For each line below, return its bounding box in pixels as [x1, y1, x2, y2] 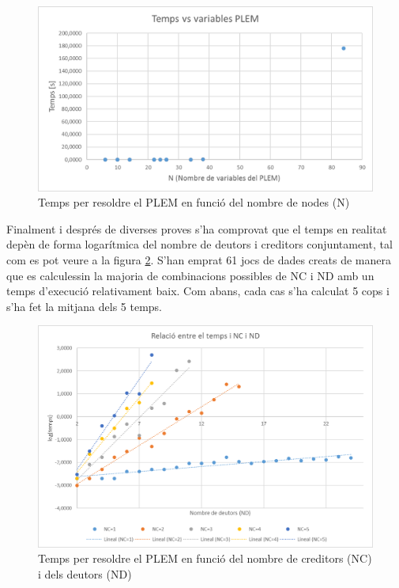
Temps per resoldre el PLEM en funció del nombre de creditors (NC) [38, 550, 372, 567]
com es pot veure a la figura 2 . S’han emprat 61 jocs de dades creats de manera [6, 251, 391, 267]
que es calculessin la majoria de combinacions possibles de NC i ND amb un [6, 267, 375, 283]
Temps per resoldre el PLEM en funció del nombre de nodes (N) [38, 194, 350, 211]
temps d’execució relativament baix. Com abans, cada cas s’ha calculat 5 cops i [6, 283, 390, 299]
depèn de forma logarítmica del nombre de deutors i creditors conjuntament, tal [6, 236, 393, 252]
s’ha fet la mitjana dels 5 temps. [6, 298, 162, 314]
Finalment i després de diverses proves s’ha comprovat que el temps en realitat [6, 220, 387, 237]
